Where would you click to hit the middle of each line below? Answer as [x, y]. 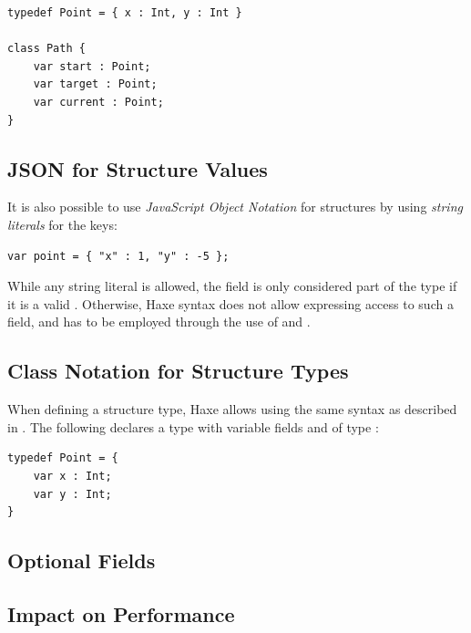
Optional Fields [82, 560]
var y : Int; [72, 494]
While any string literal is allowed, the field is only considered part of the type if [232, 286]
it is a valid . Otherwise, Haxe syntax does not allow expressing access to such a [230, 303]
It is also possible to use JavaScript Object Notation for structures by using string [235, 207]
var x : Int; [72, 476]
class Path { [46, 49]
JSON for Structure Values [138, 168]
